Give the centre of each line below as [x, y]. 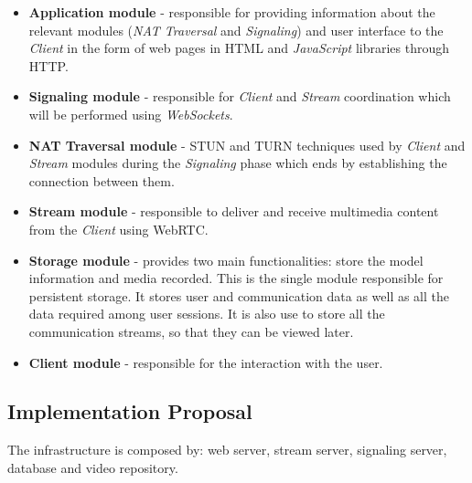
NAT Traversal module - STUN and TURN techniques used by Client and [247, 145]
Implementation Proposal [130, 411]
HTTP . [48, 65]
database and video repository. [93, 467]
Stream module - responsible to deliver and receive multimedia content [234, 211]
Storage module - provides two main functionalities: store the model [226, 260]
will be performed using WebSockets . [131, 114]
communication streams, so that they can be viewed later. [191, 331]
